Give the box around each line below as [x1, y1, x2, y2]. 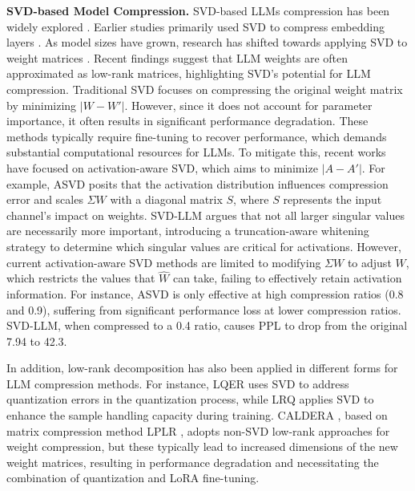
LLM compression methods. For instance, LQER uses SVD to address [6, 375, 349, 392]
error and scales [6, 191, 83, 208]
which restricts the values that [6, 270, 155, 286]
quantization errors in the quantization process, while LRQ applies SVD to [6, 391, 374, 408]
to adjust [347, 254, 392, 270]
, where [233, 191, 269, 208]
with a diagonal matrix [110, 191, 223, 208]
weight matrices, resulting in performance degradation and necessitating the [6, 453, 379, 470]
